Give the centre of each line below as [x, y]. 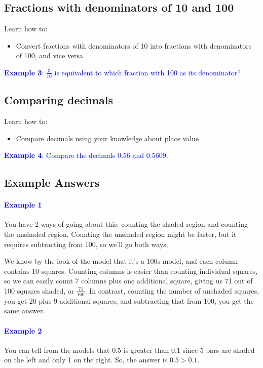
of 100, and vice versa [50, 55]
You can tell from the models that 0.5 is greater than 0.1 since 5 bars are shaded [129, 350]
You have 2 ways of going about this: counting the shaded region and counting [126, 224]
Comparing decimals [59, 100]
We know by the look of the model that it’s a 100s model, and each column [121, 261]
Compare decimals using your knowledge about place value [107, 138]
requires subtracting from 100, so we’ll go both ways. [86, 244]
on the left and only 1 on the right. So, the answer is [86, 360]
